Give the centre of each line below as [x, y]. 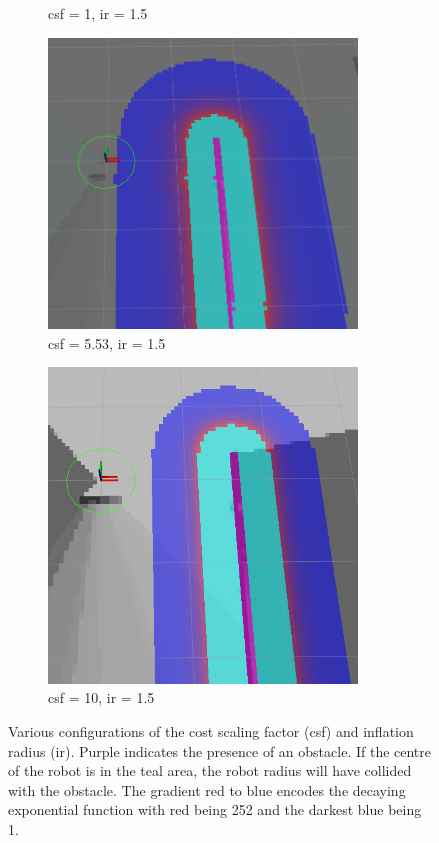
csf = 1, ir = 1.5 [98, 13]
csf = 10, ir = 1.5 [101, 697]
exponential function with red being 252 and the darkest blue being [215, 809]
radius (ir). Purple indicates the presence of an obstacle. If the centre [220, 750]
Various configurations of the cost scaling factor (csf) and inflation [211, 731]
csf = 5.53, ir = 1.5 [107, 342]
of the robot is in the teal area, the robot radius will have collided [210, 770]
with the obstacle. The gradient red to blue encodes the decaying [207, 789]
